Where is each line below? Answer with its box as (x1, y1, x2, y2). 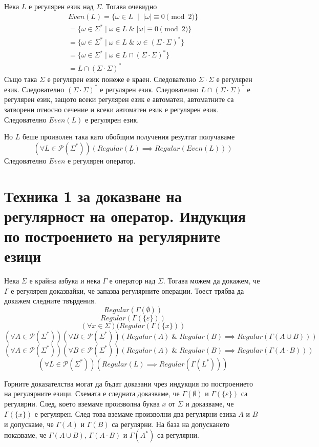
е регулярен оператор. (67, 155, 136, 166)
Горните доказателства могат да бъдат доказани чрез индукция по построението (4, 378, 253, 389)
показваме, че (4, 430, 47, 440)
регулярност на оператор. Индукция (4, 205, 246, 226)
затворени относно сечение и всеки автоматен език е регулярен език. (4, 104, 219, 115)
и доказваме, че (185, 398, 234, 409)
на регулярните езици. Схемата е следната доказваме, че (4, 388, 180, 399)
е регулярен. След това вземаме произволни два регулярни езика (34, 409, 236, 419)
